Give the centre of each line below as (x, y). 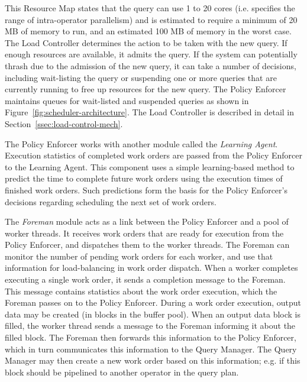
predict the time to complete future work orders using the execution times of (144, 178)
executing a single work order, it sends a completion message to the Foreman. (145, 279)
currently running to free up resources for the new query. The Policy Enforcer (146, 89)
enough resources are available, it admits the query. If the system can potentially (151, 54)
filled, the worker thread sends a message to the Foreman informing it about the (150, 326)
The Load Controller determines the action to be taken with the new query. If (146, 42)
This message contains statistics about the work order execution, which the (141, 291)
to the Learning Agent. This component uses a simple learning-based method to (150, 166)
